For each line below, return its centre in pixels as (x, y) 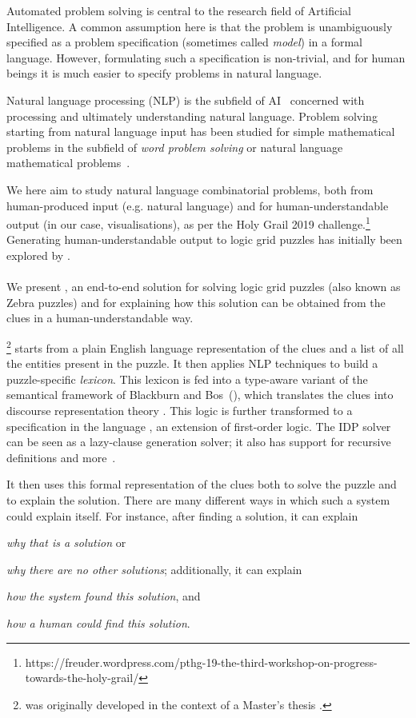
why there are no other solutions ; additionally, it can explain (154, 569)
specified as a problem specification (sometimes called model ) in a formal (185, 42)
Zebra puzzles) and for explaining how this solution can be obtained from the (196, 302)
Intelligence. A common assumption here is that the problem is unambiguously (200, 26)
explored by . (38, 255)
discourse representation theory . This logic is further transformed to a (180, 410)
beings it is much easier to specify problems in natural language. (164, 73)
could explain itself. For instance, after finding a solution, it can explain (182, 515)
